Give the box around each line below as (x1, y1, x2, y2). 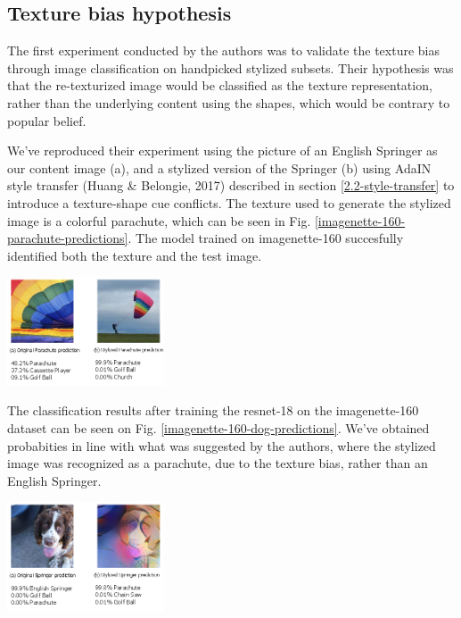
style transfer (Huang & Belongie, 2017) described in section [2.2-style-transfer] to (7, 176, 455, 195)
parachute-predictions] (7, 229, 128, 247)
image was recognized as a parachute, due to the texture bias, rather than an (7, 454, 428, 472)
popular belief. (7, 111, 86, 129)
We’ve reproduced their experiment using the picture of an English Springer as (7, 141, 438, 160)
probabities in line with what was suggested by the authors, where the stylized (7, 436, 436, 455)
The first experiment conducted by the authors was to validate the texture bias (7, 41, 440, 60)
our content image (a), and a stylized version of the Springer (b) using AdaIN (7, 158, 432, 177)
